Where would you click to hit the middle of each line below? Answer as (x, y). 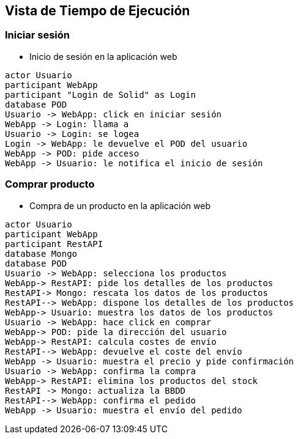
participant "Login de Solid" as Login (100, 94)
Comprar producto (50, 184)
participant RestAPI (54, 244)
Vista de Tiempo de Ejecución (98, 11)
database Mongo (41, 253)
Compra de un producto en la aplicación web (120, 205)
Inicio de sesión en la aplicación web (103, 56)
